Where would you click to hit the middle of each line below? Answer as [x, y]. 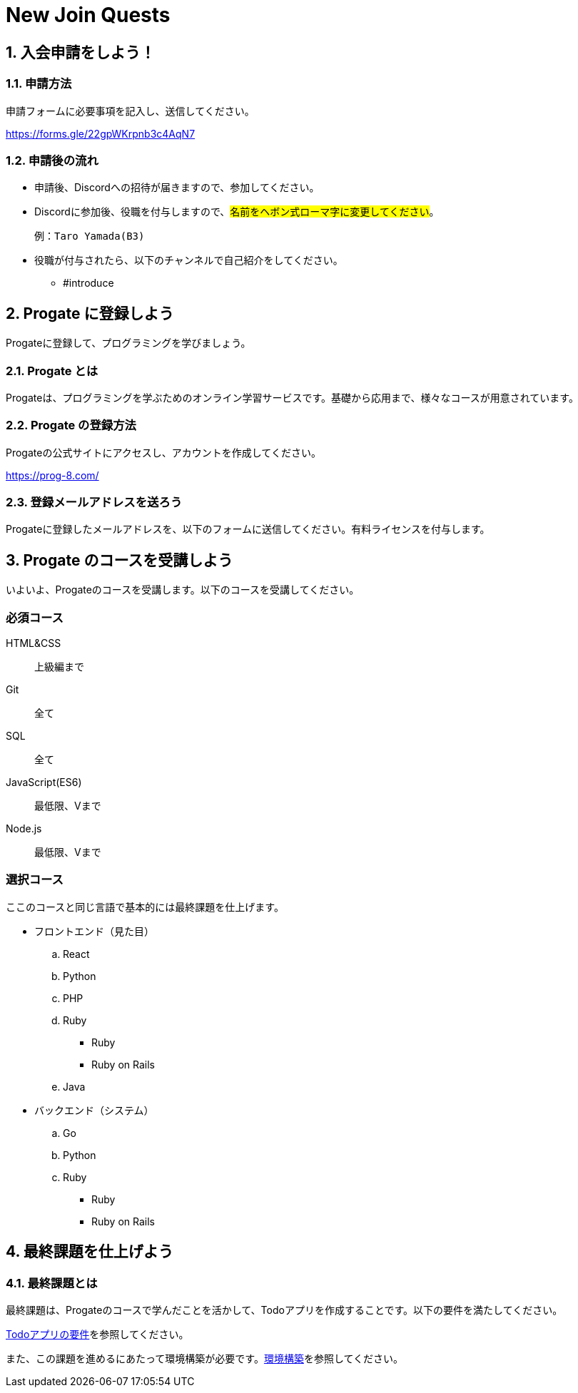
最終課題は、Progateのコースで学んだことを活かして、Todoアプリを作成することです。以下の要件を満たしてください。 [284, 1310]
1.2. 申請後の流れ [52, 160]
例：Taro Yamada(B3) [90, 236]
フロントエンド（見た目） [94, 931]
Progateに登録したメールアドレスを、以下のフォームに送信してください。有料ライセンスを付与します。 [248, 529]
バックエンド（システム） [94, 1110]
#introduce [88, 283]
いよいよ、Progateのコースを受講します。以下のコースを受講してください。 [183, 590]
